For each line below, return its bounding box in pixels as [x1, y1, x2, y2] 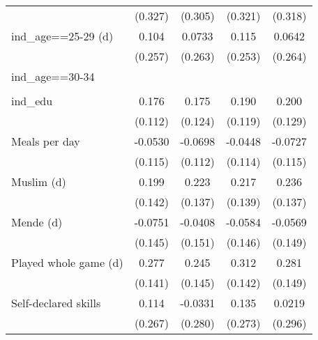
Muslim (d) [11, 173, 66, 190]
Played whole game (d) [11, 254, 123, 270]
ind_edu [11, 93, 53, 109]
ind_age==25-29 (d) [11, 28, 114, 44]
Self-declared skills [11, 295, 101, 311]
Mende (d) [11, 214, 63, 230]
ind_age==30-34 [11, 68, 95, 84]
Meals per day [11, 133, 80, 149]
